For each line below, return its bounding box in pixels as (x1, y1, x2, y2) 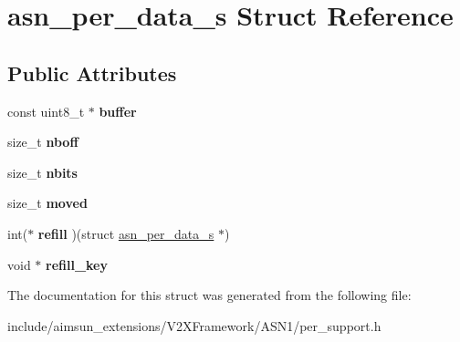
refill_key (46, 254, 108, 274)
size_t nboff (7, 132, 78, 151)
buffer (99, 101, 137, 120)
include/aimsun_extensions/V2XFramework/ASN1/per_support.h (7, 316, 382, 335)
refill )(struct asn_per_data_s (37, 223, 214, 243)
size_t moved (7, 193, 88, 212)
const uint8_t (7, 101, 85, 120)
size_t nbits (7, 162, 78, 181)
